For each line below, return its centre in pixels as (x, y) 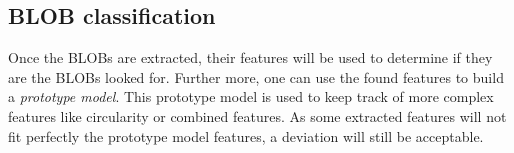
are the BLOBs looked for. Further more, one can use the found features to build (256, 76)
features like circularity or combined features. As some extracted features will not (257, 115)
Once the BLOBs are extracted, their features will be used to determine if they (250, 57)
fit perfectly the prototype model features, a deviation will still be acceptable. (246, 135)
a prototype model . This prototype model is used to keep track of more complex (251, 96)
